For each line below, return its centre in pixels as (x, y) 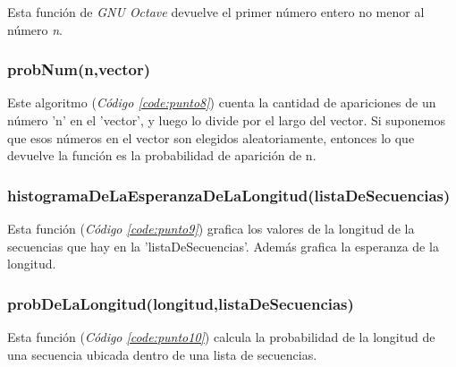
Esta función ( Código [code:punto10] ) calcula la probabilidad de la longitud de (221, 337)
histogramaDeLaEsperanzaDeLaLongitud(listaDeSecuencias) (229, 195)
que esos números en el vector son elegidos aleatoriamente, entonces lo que (211, 137)
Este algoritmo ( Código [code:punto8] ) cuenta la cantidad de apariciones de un (222, 102)
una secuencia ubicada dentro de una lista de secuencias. (162, 354)
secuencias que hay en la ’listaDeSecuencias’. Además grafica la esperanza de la (223, 246)
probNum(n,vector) (79, 69)
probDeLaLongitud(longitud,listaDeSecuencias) (181, 303)
